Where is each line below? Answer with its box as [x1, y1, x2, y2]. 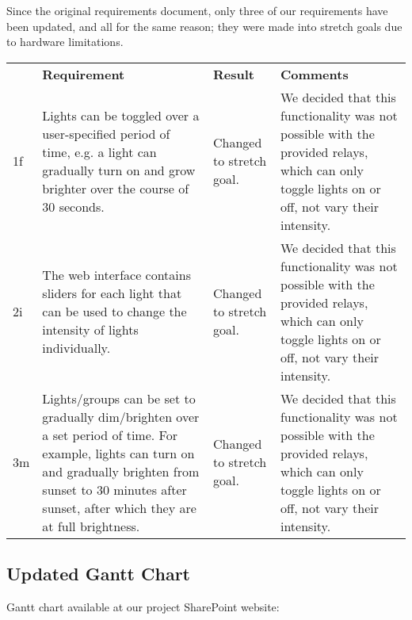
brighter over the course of [42, 178, 189, 197]
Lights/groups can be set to [42, 388, 196, 408]
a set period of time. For [42, 425, 177, 444]
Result [212, 64, 254, 83]
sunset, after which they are [42, 498, 196, 517]
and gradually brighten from [42, 461, 200, 480]
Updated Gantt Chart [6, 561, 190, 586]
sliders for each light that [42, 284, 182, 303]
